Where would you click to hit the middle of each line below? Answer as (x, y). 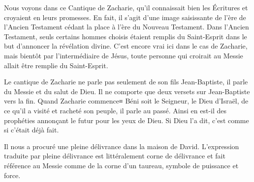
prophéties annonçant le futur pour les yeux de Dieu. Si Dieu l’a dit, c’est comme (127, 120)
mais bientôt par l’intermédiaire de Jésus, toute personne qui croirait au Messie (124, 55)
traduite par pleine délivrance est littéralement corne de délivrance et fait (115, 156)
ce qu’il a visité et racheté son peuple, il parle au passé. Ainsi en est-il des (115, 110)
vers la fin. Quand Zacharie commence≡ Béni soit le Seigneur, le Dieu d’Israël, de (126, 101)
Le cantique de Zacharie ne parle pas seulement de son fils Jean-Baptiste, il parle (126, 82)
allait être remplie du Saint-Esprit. (56, 65)
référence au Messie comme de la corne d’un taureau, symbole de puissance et (121, 165)
